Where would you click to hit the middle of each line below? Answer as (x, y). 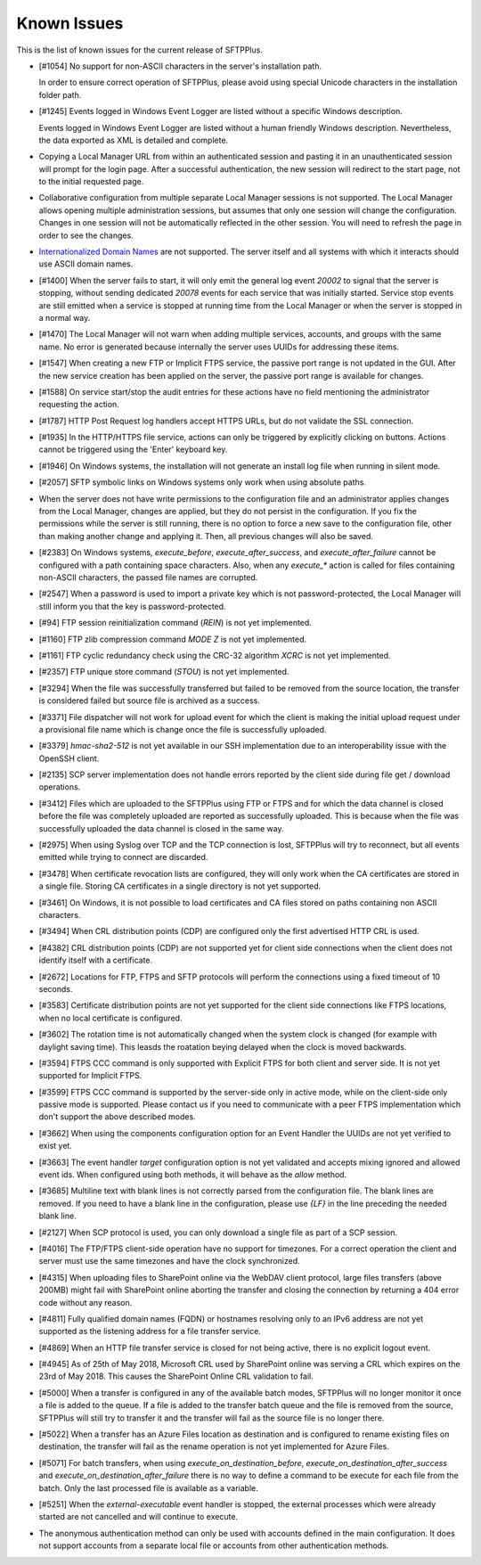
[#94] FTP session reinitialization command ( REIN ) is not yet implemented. (175, 623)
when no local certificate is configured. (110, 1018)
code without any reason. (86, 1302)
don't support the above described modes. (117, 1117)
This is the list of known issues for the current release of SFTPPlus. (139, 50)
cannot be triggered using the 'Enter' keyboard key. (133, 449)
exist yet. (56, 1146)
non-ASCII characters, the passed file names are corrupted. (148, 578)
